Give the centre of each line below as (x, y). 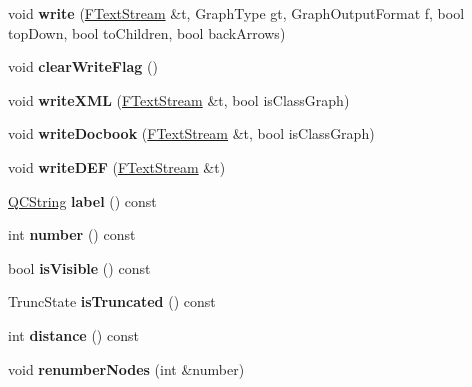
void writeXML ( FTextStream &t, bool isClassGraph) (179, 99)
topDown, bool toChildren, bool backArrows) (147, 32)
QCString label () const (82, 200)
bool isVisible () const (79, 267)
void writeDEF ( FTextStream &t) (117, 166)
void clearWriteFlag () (83, 66)
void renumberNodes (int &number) (126, 368)
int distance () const (73, 334)
